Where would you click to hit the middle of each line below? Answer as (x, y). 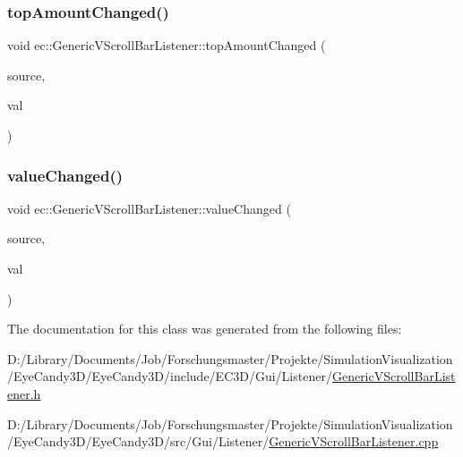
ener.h (24, 393)
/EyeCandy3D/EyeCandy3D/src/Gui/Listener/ (138, 441)
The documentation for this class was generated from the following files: (205, 329)
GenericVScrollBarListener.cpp (354, 441)
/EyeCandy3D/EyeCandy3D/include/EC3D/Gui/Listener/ (170, 376)
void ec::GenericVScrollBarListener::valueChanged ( (149, 208)
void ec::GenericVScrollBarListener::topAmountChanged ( (167, 45)
